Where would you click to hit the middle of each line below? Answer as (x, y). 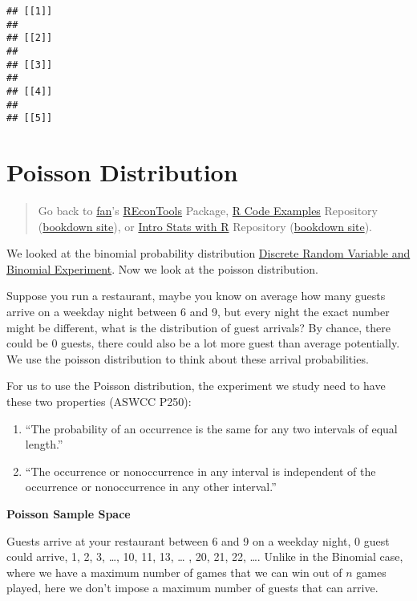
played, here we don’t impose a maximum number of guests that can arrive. (192, 588)
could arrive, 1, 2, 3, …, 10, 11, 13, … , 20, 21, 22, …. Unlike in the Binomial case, (205, 556)
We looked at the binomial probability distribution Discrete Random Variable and (208, 253)
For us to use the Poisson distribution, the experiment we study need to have (196, 386)
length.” (44, 444)
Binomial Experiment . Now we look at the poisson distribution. (162, 268)
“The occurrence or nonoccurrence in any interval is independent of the (200, 471)
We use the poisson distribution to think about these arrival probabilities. (188, 358)
